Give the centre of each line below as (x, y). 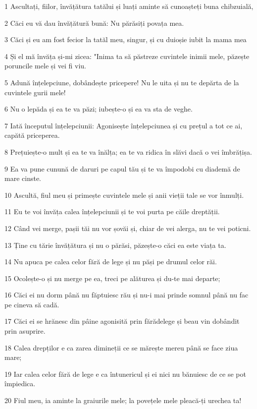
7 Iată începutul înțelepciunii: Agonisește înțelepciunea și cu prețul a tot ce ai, (124, 125)
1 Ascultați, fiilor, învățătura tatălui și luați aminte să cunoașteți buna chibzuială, (129, 6)
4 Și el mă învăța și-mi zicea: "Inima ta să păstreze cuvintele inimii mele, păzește (127, 56)
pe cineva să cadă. (32, 304)
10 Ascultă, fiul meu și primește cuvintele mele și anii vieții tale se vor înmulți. (124, 195)
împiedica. (20, 383)
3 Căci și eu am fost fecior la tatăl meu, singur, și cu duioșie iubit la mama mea (126, 39)
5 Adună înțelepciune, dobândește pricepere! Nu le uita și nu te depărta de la (122, 82)
